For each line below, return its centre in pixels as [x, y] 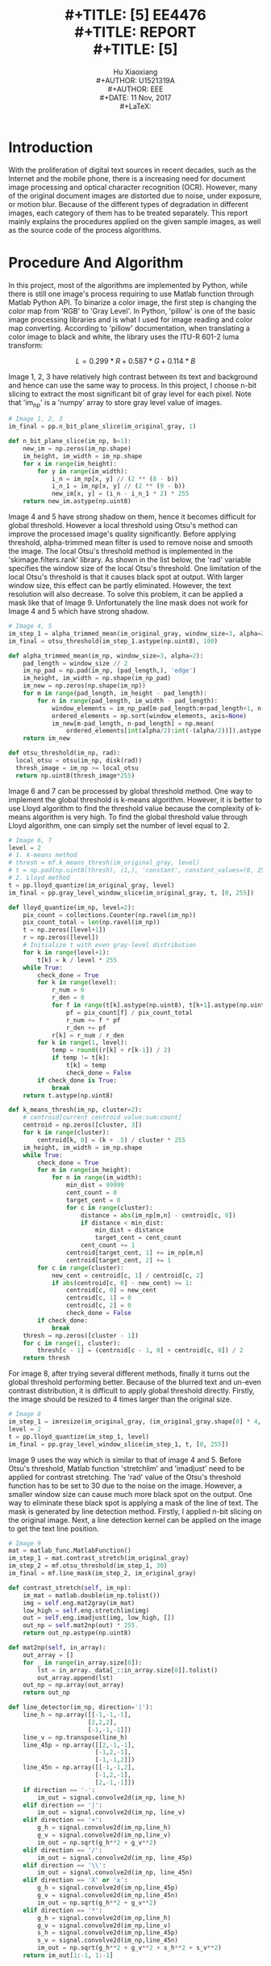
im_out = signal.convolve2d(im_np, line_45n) [115, 1873]
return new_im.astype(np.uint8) [77, 501]
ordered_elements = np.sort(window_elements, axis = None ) [149, 716]
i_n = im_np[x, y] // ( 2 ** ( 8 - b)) [115, 479]
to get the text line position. [54, 1528]
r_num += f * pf [93, 1020]
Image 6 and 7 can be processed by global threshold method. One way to [130, 791]
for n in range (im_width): [97, 1177]
